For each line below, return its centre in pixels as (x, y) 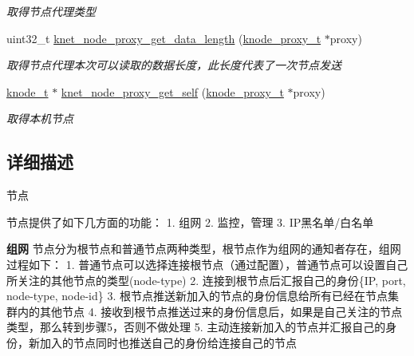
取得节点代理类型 (51, 11)
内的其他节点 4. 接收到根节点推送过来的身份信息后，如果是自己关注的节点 (210, 311)
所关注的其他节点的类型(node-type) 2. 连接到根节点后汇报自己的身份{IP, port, (206, 280)
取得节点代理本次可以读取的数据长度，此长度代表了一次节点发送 (174, 65)
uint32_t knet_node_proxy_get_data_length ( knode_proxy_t (164, 38)
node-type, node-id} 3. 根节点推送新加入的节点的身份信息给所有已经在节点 (197, 296)
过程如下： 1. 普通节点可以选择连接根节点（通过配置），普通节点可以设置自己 (207, 264)
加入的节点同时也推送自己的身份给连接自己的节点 (168, 342)
